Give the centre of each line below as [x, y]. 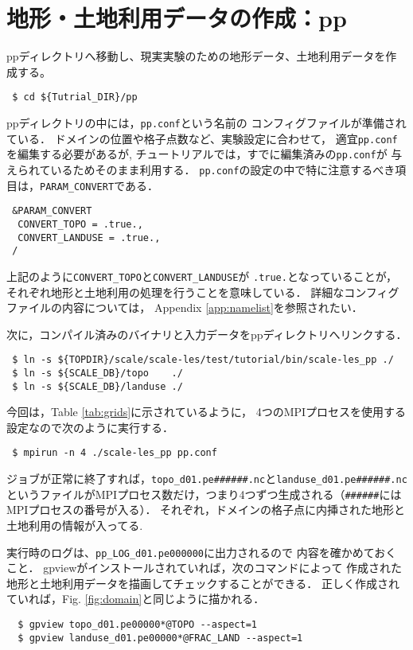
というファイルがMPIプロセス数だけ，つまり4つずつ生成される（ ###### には [204, 494]
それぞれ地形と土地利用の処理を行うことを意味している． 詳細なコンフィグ [203, 292]
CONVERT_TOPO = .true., [80, 224]
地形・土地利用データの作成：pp [177, 18]
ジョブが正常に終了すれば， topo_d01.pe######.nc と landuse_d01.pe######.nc [207, 479]
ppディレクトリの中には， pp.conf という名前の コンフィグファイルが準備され [206, 122]
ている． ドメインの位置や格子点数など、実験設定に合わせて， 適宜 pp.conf [202, 138]
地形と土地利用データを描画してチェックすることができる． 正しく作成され [203, 583]
